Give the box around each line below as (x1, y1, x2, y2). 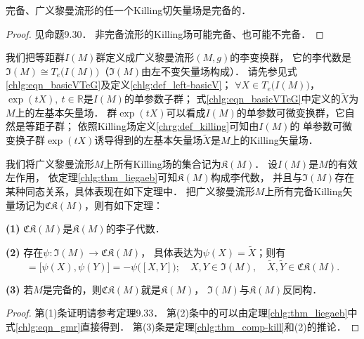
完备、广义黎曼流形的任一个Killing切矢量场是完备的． (6, 3, 252, 17)
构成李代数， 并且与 (210, 170, 303, 185)
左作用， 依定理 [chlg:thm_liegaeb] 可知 (6, 170, 178, 185)
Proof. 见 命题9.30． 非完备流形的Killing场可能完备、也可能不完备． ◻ (6, 26, 324, 41)
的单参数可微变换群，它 (236, 105, 345, 119)
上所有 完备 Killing (264, 183, 343, 198)
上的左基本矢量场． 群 (15, 105, 117, 119)
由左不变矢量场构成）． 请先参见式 (141, 63, 297, 78)
